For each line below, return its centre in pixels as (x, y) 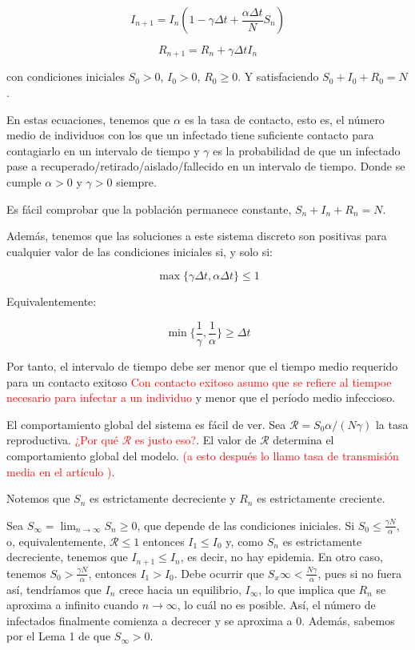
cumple (24, 182)
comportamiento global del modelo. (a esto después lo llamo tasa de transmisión (203, 456)
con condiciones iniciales (66, 76)
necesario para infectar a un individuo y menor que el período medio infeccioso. (201, 397)
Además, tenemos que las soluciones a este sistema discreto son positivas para (197, 236)
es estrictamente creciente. (321, 498)
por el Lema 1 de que (59, 636)
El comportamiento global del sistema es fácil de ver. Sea (146, 424)
